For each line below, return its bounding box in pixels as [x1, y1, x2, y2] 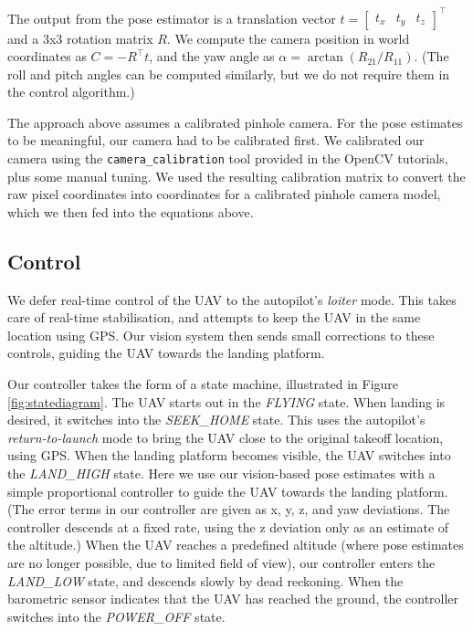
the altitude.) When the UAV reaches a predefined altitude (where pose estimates [7, 535, 464, 554]
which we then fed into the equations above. [7, 202, 254, 221]
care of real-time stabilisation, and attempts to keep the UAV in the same [7, 308, 421, 327]
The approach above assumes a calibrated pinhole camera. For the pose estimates [7, 112, 463, 131]
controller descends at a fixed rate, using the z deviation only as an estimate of [7, 517, 449, 536]
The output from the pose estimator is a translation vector [7, 8, 336, 27]
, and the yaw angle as [149, 47, 275, 66]
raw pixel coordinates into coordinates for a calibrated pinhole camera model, [7, 184, 441, 204]
